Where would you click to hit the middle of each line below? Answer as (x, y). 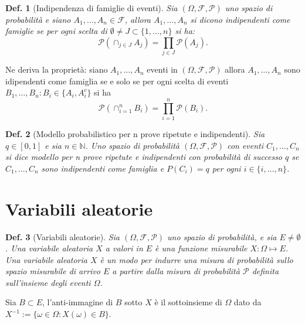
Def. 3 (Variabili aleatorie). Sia (62, 236)
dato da (248, 302)
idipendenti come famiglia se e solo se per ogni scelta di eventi (117, 81)
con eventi (245, 145)
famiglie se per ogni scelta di (56, 31)
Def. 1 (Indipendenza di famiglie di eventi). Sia (91, 8)
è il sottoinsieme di (188, 302)
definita (265, 271)
